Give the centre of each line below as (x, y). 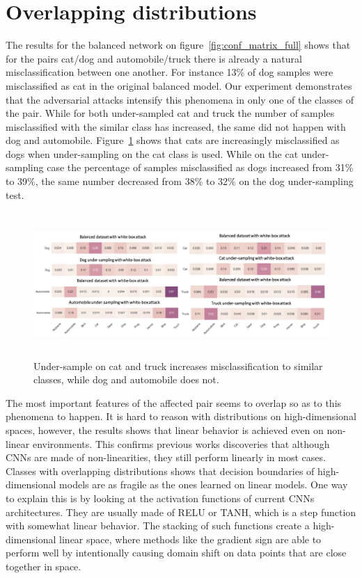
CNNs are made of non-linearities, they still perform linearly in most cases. (166, 457)
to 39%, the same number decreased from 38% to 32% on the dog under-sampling (180, 181)
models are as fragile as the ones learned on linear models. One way (204, 484)
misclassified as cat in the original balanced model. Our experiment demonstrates (179, 85)
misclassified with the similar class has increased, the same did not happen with (176, 126)
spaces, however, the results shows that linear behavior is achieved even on (165, 430)
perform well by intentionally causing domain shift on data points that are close (176, 553)
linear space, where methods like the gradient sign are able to (190, 539)
